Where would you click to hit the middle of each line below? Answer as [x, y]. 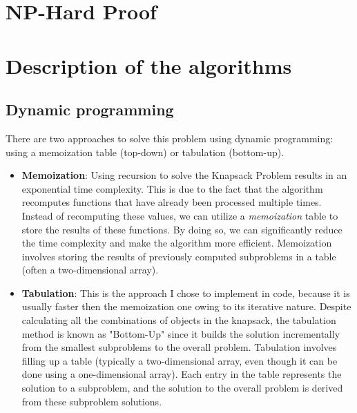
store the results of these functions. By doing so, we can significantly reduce [182, 229]
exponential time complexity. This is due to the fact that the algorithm [172, 188]
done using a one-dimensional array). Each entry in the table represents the [182, 374]
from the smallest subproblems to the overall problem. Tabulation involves [179, 347]
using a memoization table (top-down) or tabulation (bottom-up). [145, 152]
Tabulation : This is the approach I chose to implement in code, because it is [186, 292]
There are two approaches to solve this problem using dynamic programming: [170, 138]
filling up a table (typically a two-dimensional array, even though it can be [180, 360]
